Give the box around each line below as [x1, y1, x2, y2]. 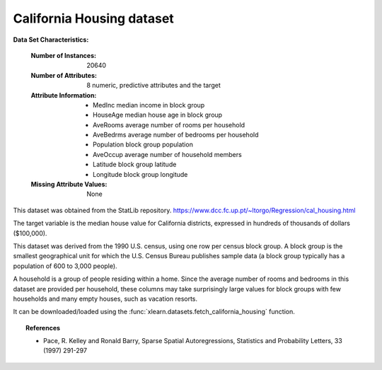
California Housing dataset [13, 11, 175, 26]
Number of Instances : [30, 51, 97, 59]
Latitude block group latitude [93, 160, 177, 169]
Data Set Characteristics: [13, 35, 89, 44]
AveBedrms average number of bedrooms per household [93, 131, 259, 139]
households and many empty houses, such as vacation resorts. [13, 294, 198, 303]
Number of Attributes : [30, 71, 97, 79]
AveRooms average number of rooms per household [93, 120, 245, 129]
